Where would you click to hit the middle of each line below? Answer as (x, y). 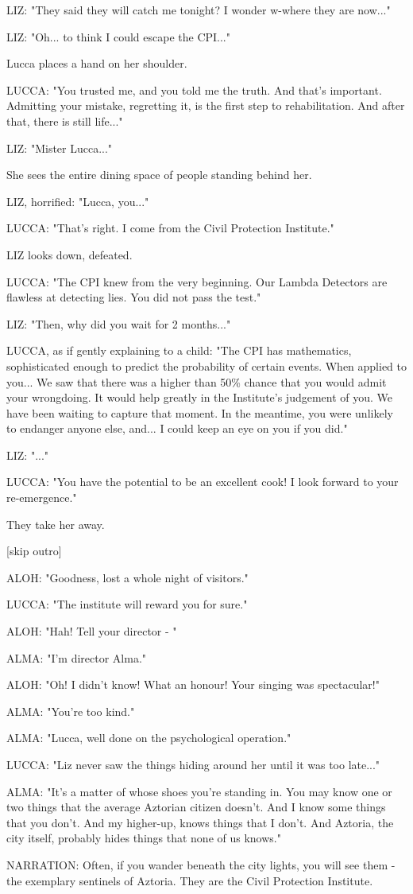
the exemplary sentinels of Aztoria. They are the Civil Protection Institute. (190, 880)
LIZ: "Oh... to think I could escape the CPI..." (119, 36)
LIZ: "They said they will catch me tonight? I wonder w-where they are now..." (199, 10)
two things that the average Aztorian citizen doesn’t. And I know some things (196, 807)
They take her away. (56, 524)
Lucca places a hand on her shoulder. (97, 63)
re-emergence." (42, 498)
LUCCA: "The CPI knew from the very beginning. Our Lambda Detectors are (197, 281)
